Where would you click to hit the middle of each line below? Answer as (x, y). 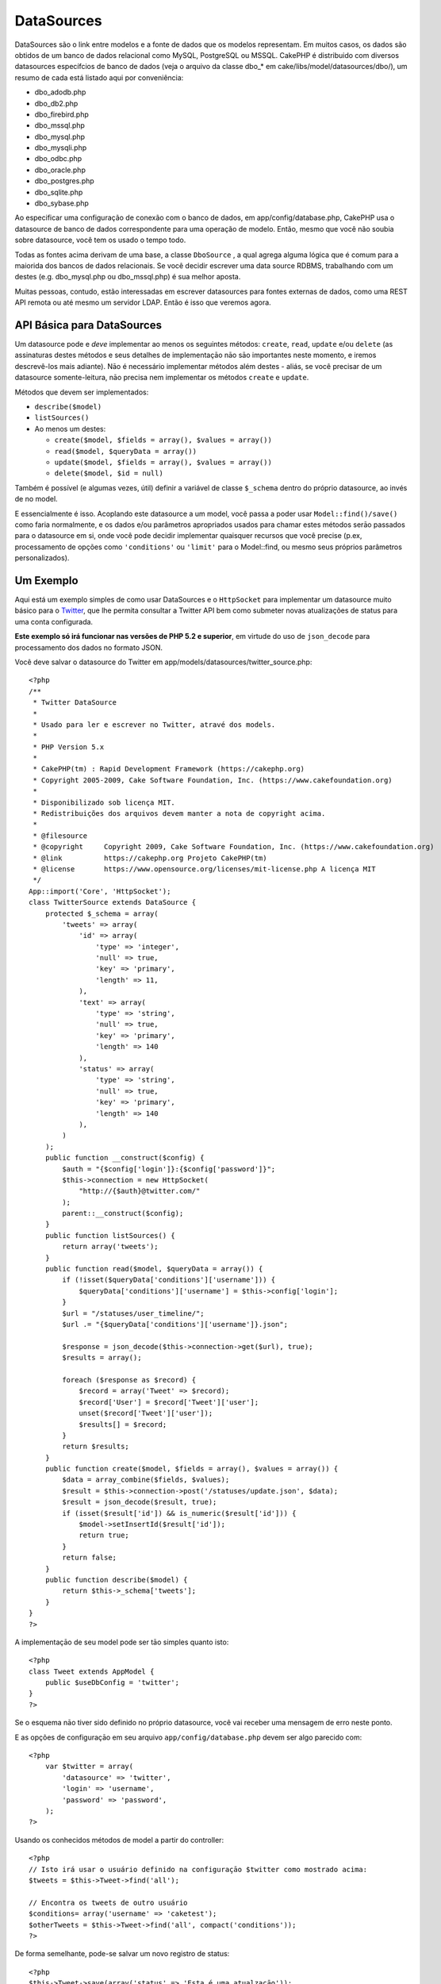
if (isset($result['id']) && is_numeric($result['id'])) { (179, 1513)
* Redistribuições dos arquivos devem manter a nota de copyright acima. (179, 814)
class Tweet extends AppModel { (92, 1671)
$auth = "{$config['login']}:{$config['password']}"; (169, 1169)
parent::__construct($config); (123, 1213)
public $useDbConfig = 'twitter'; (112, 1683)
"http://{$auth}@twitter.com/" (140, 1191)
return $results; (96, 1447)
